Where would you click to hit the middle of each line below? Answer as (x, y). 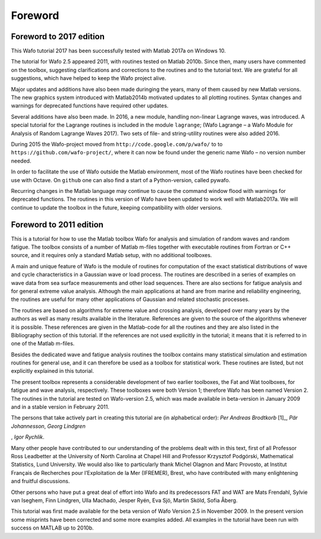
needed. (21, 161)
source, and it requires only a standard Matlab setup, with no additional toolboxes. (111, 255)
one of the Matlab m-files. (43, 344)
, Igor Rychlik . (28, 437)
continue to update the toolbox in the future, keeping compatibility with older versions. (117, 207)
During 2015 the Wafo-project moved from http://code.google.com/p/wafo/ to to (117, 144)
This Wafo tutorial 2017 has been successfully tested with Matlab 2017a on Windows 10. (118, 51)
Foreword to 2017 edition (58, 37)
